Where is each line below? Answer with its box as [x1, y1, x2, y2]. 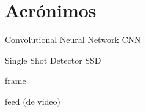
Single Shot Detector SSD [5, 53, 101, 66]
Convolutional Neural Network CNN [5, 33, 141, 46]
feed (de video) [5, 94, 60, 107]
